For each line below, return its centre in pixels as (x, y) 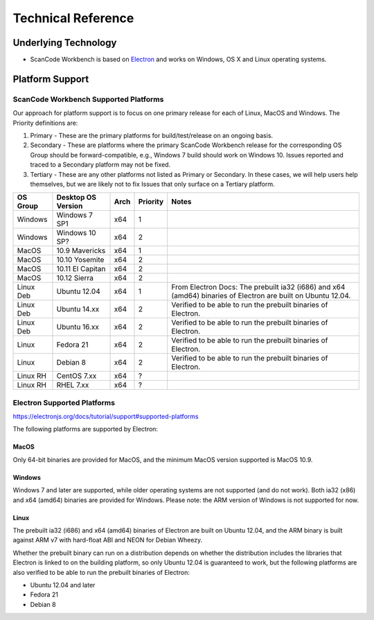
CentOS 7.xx (77, 376)
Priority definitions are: (45, 123)
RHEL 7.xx (73, 385)
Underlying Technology (65, 43)
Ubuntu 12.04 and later (63, 585)
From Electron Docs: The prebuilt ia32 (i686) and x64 (258, 287)
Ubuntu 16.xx (78, 327)
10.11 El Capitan (81, 269)
